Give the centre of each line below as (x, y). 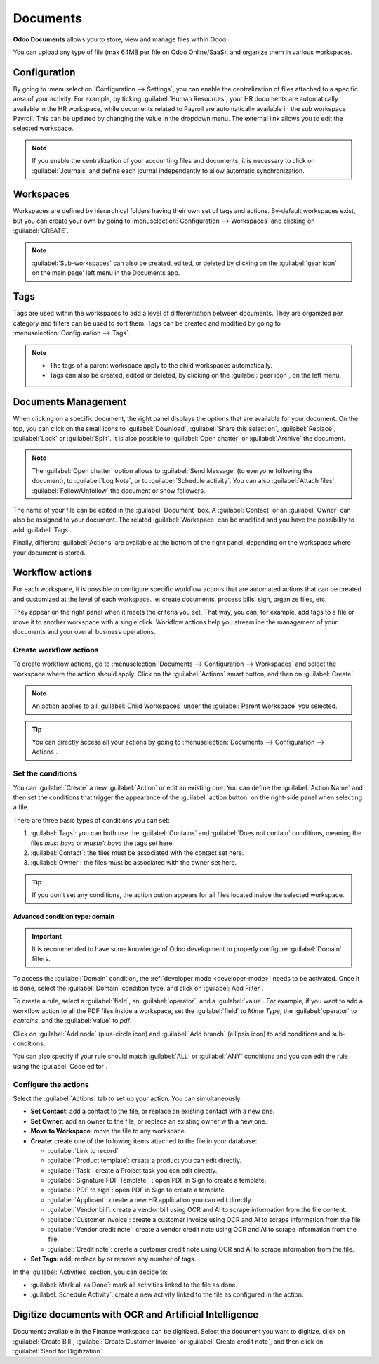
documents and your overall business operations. (84, 631)
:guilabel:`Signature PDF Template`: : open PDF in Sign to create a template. (157, 1180)
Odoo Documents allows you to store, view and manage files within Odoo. (120, 39)
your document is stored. (49, 553)
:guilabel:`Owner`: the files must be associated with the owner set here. (134, 863)
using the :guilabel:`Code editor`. (60, 1066)
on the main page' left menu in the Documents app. (106, 273)
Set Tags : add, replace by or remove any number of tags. (113, 1259)
